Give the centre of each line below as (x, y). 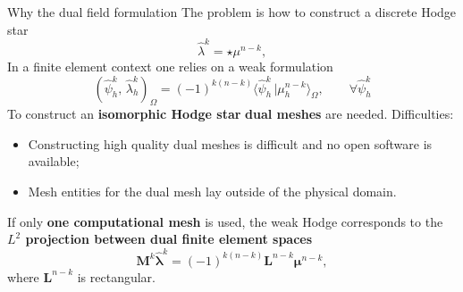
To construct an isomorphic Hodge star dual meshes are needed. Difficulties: (231, 114)
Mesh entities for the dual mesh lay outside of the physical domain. (212, 192)
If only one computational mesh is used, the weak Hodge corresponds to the (225, 221)
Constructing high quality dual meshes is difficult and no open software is (230, 143)
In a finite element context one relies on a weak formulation (170, 66)
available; (54, 161)
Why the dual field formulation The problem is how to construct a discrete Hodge (232, 12)
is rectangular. (116, 276)
